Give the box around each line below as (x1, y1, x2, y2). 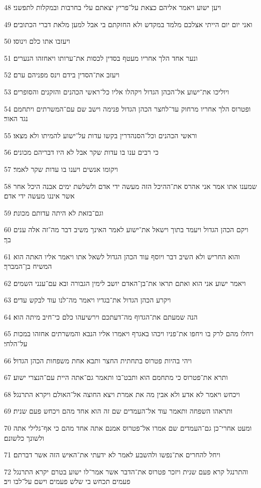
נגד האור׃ (4, 113, 28, 124)
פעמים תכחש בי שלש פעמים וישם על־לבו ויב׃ (4, 476, 130, 486)
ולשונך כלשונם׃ (4, 432, 44, 443)
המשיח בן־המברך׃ (4, 261, 52, 271)
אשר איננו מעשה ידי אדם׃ (4, 190, 75, 201)
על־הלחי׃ (4, 338, 28, 349)
